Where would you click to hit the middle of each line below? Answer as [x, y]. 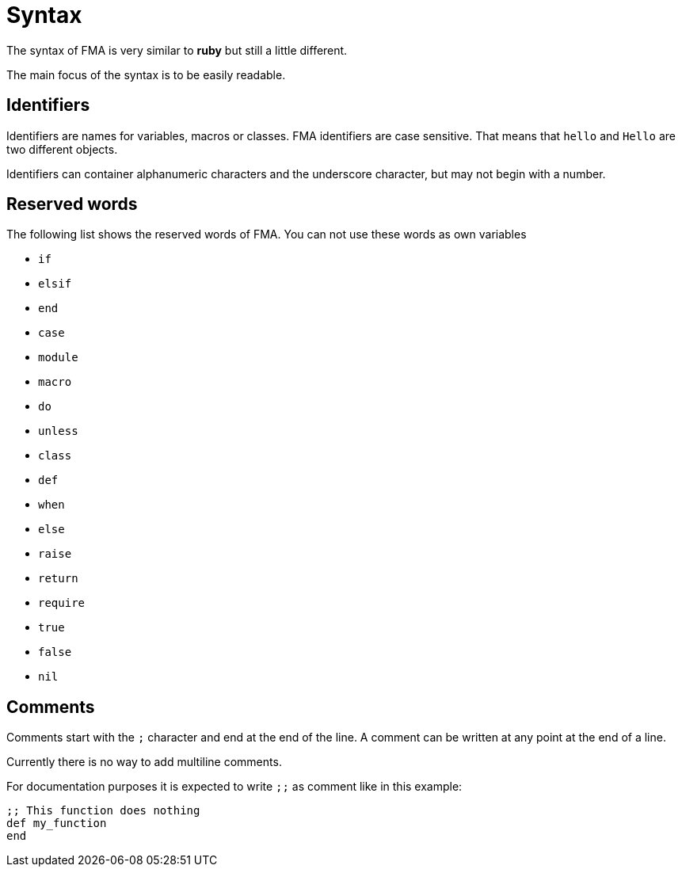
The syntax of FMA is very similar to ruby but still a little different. [177, 50]
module [58, 358]
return [58, 579]
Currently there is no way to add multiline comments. [144, 762]
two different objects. [62, 149]
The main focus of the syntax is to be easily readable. [146, 74]
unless [58, 431]
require [62, 603]
